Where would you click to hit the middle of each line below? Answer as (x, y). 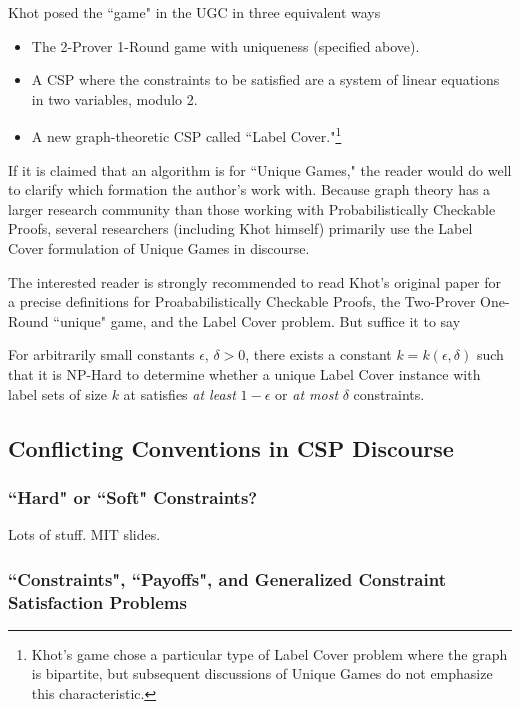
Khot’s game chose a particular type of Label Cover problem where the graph (269, 653)
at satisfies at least (179, 393)
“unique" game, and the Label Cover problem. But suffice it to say (257, 320)
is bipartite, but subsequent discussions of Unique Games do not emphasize (262, 673)
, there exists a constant (318, 354)
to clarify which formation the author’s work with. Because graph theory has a (249, 189)
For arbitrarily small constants (101, 354)
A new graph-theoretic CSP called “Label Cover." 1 (186, 135)
